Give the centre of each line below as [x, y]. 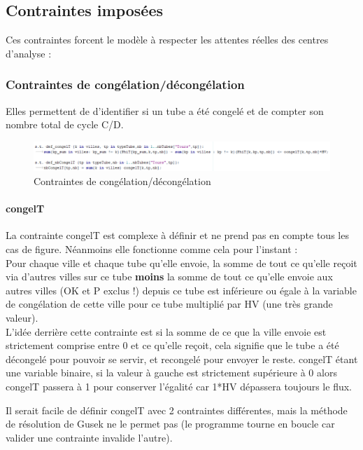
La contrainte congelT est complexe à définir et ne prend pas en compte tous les [177, 235]
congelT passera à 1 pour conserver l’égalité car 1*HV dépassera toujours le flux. [179, 386]
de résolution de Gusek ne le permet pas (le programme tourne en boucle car [170, 424]
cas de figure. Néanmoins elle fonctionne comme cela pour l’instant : [152, 249]
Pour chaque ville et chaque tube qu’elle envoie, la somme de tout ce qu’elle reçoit [181, 262]
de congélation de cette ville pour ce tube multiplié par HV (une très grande [169, 304]
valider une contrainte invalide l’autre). [89, 437]
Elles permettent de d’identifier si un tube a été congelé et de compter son [165, 110]
